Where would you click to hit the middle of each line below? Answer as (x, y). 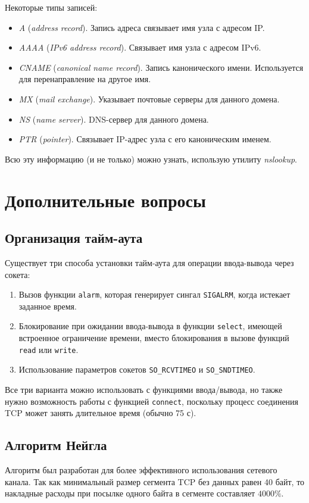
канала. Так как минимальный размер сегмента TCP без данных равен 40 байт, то (155, 481)
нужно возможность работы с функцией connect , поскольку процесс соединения (152, 401)
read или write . (49, 349)
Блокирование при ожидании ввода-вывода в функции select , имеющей (150, 326)
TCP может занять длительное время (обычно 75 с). (101, 413)
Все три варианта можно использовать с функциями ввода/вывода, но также (144, 389)
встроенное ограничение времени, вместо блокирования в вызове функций (154, 338)
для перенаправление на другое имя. (85, 79)
